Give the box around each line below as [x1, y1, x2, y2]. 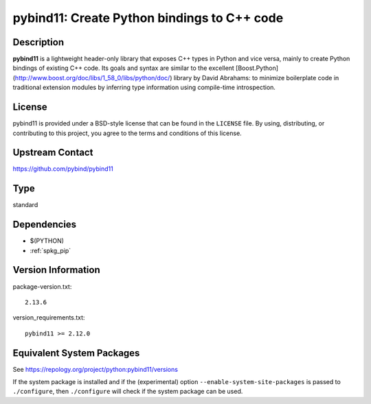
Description [12, 36, 65, 48]
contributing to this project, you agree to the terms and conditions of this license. [12, 129, 242, 137]
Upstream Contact [12, 147, 93, 158]
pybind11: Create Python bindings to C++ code [12, 10, 284, 25]
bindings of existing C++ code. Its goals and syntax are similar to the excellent [12, 64, 235, 72]
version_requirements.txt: [12, 313, 85, 322]
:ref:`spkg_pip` [30, 246, 71, 254]
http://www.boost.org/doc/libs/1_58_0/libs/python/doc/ [14, 73, 170, 82]
